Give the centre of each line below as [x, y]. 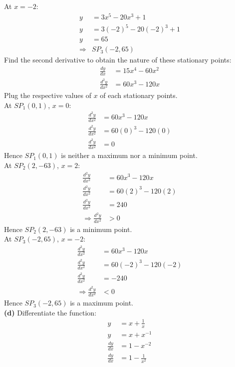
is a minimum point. [101, 229]
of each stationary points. [139, 95]
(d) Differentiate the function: [50, 312]
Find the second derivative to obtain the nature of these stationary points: [118, 60]
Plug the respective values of [48, 95]
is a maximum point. [102, 303]
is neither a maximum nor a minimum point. [129, 155]
